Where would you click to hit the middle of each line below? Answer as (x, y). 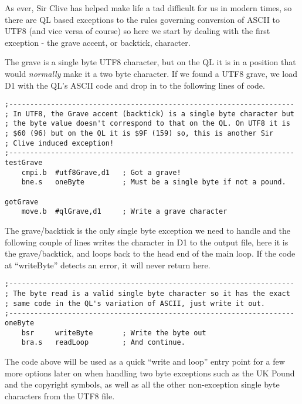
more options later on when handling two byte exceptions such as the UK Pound (150, 373)
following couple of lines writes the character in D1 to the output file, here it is (147, 242)
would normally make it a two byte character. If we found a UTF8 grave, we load (151, 73)
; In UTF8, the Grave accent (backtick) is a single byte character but (150, 114)
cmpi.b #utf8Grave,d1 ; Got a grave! (101, 172)
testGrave (24, 163)
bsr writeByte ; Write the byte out (114, 333)
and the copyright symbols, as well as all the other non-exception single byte (142, 384)
